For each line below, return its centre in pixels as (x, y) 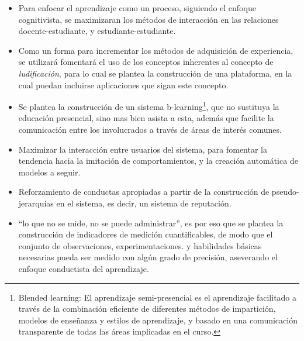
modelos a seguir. (49, 172)
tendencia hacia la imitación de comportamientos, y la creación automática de (158, 161)
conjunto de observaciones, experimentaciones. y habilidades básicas (140, 245)
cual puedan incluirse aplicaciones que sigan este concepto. (123, 85)
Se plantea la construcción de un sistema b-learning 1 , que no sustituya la (149, 106)
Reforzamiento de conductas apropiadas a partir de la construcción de (144, 192)
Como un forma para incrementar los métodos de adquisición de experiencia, (156, 50)
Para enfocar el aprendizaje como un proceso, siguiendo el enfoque (137, 8)
